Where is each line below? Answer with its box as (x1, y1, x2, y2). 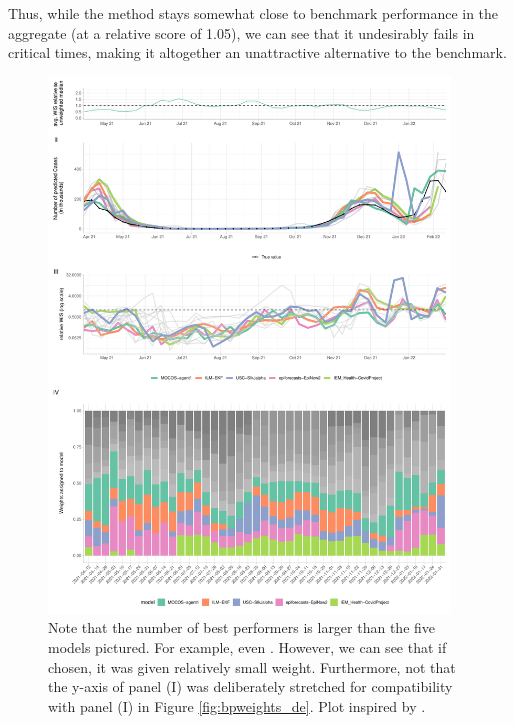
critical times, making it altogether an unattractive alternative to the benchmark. (8, 42, 507, 63)
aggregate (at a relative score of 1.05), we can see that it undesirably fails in (8, 22, 475, 43)
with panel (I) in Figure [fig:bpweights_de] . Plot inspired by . (48, 695, 426, 716)
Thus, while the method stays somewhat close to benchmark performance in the (8, 3, 499, 23)
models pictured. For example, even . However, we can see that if (48, 637, 447, 658)
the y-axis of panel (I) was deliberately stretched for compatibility (48, 676, 453, 697)
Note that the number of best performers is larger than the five (48, 617, 436, 638)
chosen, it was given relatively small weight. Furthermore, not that (48, 656, 456, 677)
